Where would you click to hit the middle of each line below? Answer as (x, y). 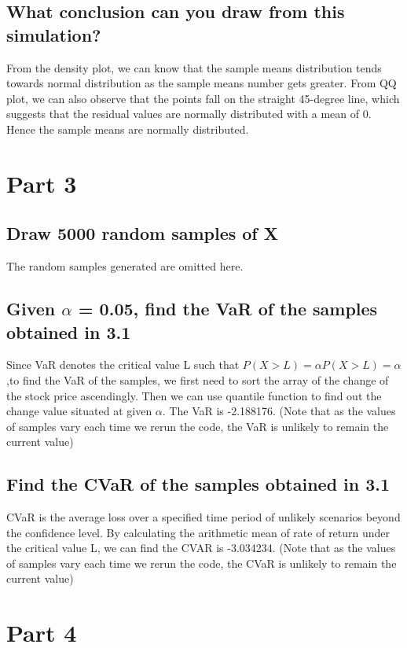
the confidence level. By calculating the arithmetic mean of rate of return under (198, 532)
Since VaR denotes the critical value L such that (123, 364)
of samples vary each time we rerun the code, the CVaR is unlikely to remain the (202, 563)
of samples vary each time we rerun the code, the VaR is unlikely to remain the (198, 426)
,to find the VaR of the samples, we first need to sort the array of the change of (198, 379)
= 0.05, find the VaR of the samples (228, 309)
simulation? (54, 34)
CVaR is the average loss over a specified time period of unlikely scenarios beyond (203, 517)
